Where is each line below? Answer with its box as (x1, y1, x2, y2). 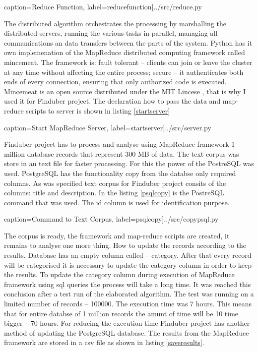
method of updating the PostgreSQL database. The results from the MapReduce (4, 327, 249, 338)
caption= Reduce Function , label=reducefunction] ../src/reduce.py (4, 1, 202, 11)
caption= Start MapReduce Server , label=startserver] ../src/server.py (4, 122, 211, 132)
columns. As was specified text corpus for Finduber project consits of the (4, 177, 226, 188)
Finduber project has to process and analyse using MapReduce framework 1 (4, 139, 235, 149)
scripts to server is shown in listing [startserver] (26, 105, 170, 116)
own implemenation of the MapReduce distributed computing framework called (4, 47, 245, 58)
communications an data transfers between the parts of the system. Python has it (4, 37, 253, 48)
